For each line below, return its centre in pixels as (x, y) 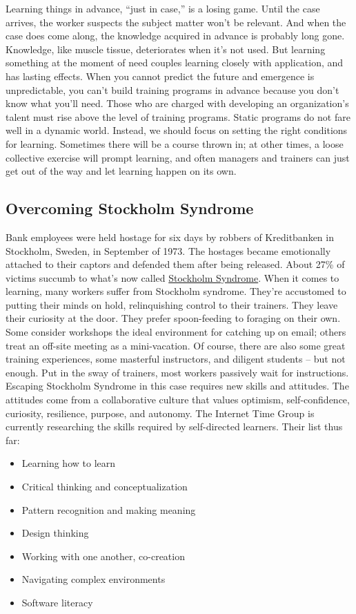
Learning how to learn (69, 463)
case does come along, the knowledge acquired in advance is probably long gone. (175, 36)
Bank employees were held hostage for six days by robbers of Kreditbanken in (170, 237)
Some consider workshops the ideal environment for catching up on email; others (176, 332)
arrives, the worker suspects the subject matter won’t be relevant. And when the (176, 22)
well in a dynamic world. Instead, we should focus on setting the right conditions (177, 130)
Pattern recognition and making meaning (109, 509)
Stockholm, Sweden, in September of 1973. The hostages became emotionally (168, 250)
